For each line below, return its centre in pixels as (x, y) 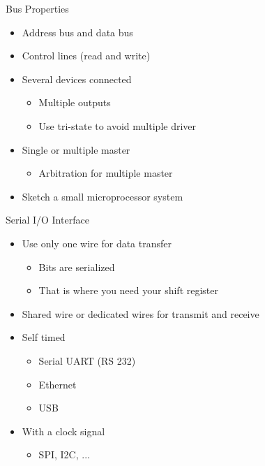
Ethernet (58, 384)
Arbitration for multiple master (106, 173)
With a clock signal (63, 431)
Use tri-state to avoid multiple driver (118, 125)
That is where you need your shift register (129, 290)
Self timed (44, 337)
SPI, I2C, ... (64, 454)
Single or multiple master (76, 149)
